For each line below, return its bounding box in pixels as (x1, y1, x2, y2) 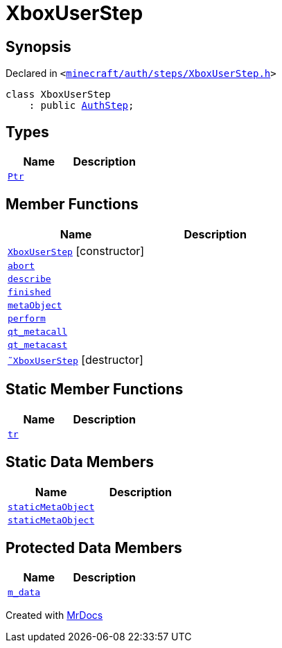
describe (8, 273, 51, 284)
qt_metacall (8, 326, 68, 337)
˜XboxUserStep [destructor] (8, 352, 143, 367)
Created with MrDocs (6, 609, 103, 622)
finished (8, 286, 51, 297)
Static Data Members (6, 453, 155, 471)
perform (8, 313, 46, 324)
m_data (8, 587, 40, 598)
